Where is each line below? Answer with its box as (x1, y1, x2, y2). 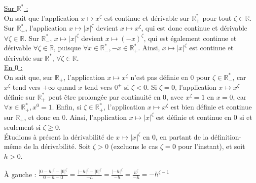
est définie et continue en (156, 111, 232, 122)
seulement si (4, 122, 41, 132)
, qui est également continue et (144, 33, 237, 43)
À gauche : (4, 169, 37, 179)
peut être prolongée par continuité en (48, 91, 161, 102)
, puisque (54, 42, 81, 53)
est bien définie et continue (170, 102, 252, 112)
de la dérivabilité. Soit (24, 141, 91, 151)
